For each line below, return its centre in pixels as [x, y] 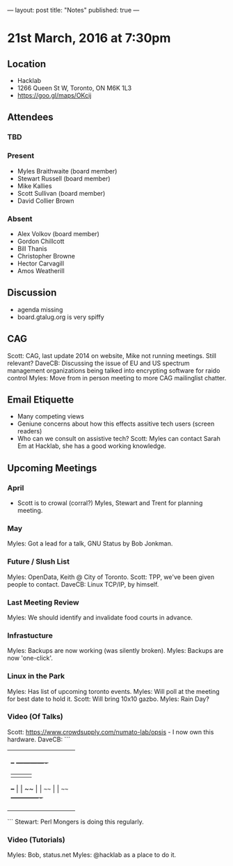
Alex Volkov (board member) [58, 233]
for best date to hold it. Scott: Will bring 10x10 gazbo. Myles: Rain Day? [109, 699]
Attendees [30, 117]
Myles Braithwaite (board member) [67, 171]
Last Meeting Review [43, 602]
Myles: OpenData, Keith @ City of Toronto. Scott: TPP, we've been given [111, 577]
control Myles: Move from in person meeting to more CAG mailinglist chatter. [117, 378]
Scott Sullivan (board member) [61, 193]
